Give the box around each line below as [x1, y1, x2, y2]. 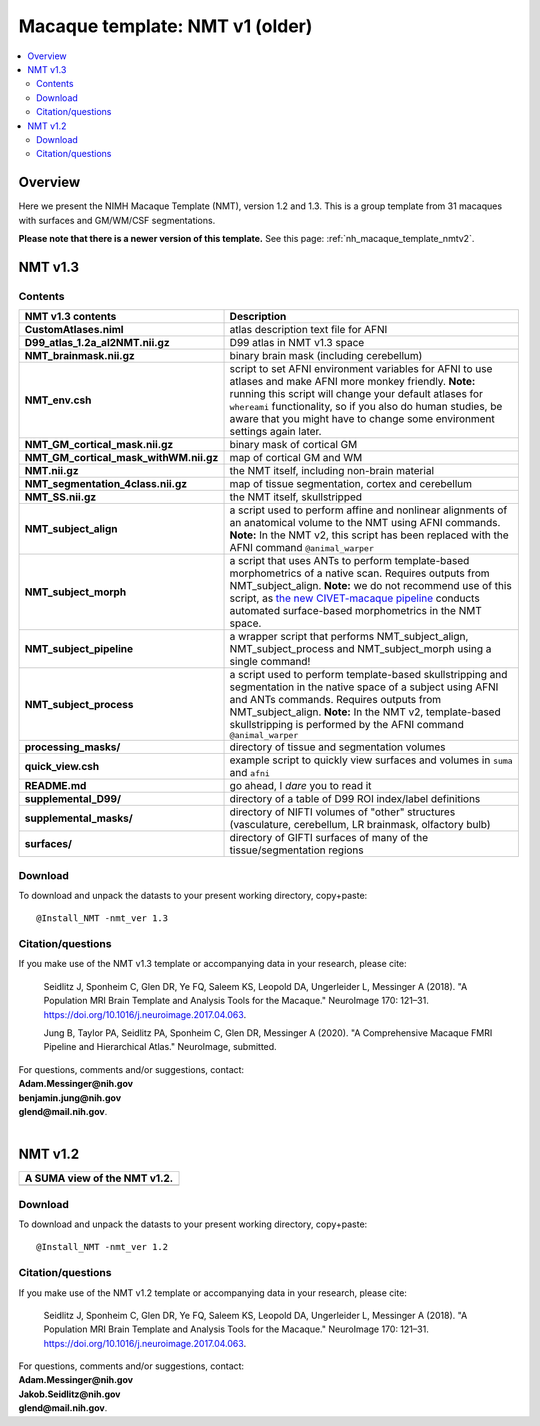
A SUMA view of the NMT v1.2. [24, 1171, 174, 1185]
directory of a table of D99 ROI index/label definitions [229, 792, 481, 806]
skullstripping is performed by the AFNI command [229, 718, 465, 732]
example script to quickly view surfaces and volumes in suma [229, 753, 514, 767]
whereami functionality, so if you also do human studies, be [229, 400, 503, 414]
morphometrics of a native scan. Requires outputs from [229, 566, 490, 580]
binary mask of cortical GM [229, 438, 358, 452]
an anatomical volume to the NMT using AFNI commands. [229, 516, 501, 530]
